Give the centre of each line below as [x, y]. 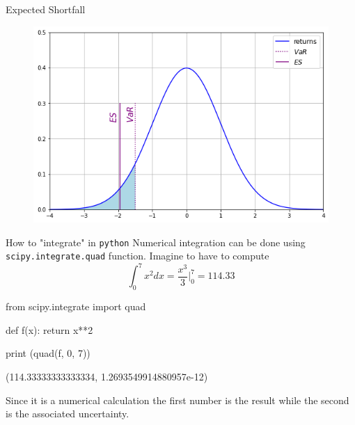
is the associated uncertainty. [68, 414]
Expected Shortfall [46, 9]
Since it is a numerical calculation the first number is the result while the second [177, 400]
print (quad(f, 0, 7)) [48, 353]
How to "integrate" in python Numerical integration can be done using [156, 242]
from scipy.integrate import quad [76, 306]
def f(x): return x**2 [49, 329]
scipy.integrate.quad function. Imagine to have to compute [137, 256]
